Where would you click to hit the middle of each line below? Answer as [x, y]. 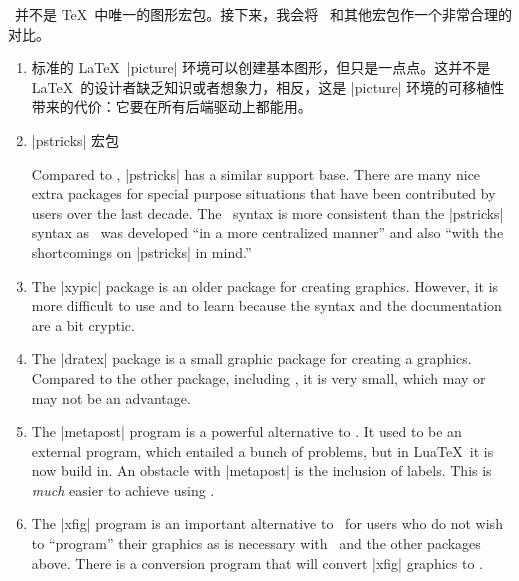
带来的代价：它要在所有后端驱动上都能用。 [171, 106]
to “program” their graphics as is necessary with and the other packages [256, 543]
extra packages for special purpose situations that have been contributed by [263, 193]
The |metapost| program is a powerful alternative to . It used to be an [246, 431]
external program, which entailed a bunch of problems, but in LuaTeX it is [262, 450]
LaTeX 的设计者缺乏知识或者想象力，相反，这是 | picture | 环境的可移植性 [268, 86]
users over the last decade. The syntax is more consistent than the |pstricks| [267, 212]
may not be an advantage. [111, 397]
